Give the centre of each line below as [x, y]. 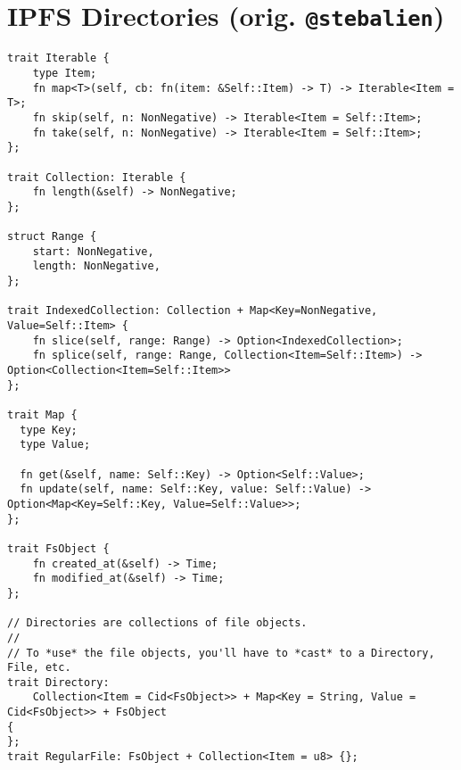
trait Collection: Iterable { [97, 177]
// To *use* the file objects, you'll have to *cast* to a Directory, [221, 653]
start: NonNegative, [93, 251]
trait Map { [42, 415]
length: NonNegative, [96, 266]
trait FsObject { [58, 548]
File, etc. [39, 668]
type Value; [55, 445]
